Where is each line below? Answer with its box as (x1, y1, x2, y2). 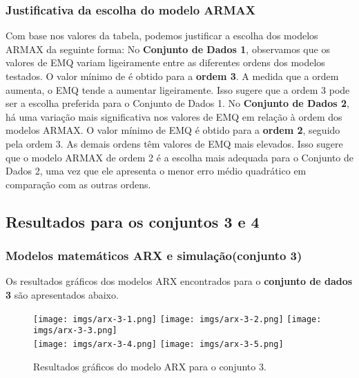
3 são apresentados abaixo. (6, 287, 119, 301)
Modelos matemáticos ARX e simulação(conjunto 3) (6, 247, 302, 264)
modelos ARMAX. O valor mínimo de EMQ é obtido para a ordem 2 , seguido (6, 123, 340, 137)
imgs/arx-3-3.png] (33, 326, 117, 336)
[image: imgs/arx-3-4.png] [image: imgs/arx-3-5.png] (33, 339, 284, 349)
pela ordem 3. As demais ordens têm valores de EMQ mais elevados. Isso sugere (6, 136, 343, 150)
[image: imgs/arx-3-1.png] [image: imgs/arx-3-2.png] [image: (33, 314, 322, 324)
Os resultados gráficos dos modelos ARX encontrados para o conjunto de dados (6, 274, 353, 288)
